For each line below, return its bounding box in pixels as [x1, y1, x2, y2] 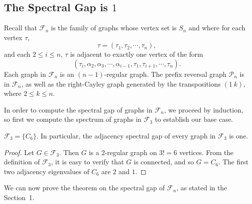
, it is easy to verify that [51, 157, 124, 167]
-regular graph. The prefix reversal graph [104, 68, 227, 79]
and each [4, 49, 31, 59]
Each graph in [4, 68, 46, 79]
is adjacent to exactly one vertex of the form [70, 49, 203, 59]
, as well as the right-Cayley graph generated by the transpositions [21, 78, 221, 89]
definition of [4, 157, 40, 167]
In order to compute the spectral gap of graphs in [4, 104, 153, 114]
